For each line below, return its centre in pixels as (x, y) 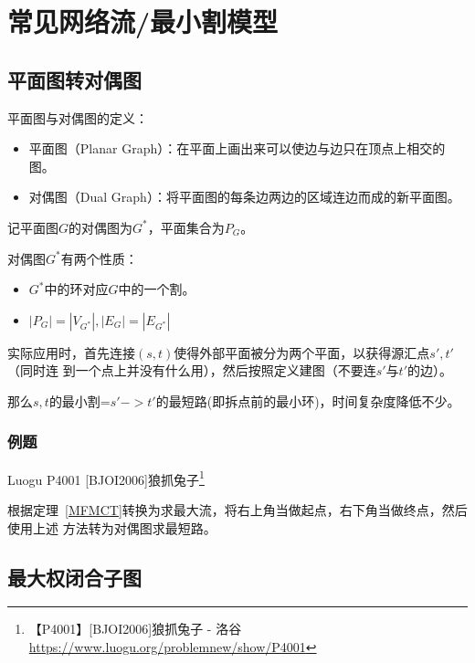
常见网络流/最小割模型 (143, 21)
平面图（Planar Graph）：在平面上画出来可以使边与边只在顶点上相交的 (237, 148)
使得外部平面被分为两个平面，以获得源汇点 (302, 352)
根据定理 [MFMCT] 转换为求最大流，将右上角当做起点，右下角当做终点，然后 (237, 509)
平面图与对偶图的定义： (78, 117)
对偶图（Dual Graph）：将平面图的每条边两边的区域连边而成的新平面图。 (244, 197)
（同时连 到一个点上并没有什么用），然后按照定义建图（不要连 (192, 370)
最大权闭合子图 (74, 577)
